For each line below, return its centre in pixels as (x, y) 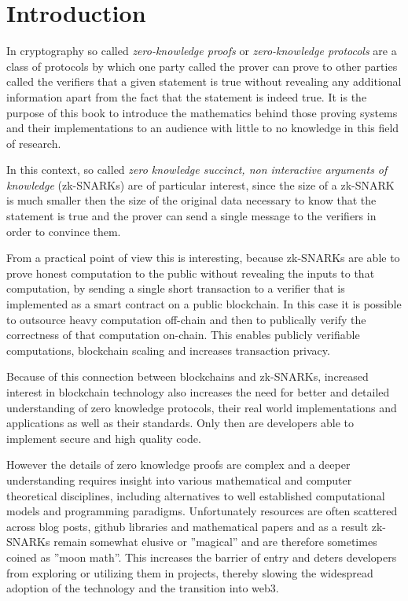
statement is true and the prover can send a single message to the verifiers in (191, 216)
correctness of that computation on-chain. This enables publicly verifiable (183, 335)
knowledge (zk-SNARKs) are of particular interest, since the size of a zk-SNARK (200, 184)
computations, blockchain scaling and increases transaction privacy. (168, 350)
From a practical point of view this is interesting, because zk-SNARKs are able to (203, 258)
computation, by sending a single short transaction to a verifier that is (176, 288)
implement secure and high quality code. (104, 438)
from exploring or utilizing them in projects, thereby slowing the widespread (190, 572)
